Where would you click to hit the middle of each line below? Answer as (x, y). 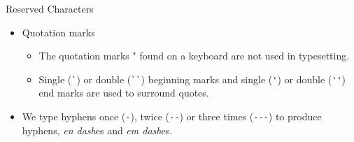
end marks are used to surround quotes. (124, 93)
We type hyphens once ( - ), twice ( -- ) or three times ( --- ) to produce (172, 116)
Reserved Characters (50, 8)
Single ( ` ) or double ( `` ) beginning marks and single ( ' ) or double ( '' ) (192, 79)
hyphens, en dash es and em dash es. (97, 130)
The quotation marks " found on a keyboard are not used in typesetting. (194, 56)
